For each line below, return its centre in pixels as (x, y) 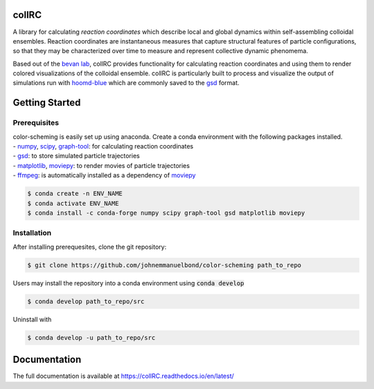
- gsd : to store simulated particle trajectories (76, 156)
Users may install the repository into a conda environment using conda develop (128, 283)
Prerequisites (36, 123)
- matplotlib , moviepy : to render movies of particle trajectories (101, 165)
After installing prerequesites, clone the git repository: (90, 247)
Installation (32, 233)
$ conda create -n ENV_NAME (75, 194)
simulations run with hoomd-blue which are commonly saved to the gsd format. (126, 83)
